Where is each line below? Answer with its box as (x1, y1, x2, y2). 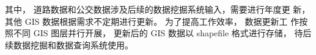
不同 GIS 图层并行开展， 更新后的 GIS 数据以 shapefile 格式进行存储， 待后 (13, 27, 312, 39)
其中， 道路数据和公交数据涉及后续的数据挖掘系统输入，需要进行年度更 (5, 3, 290, 15)
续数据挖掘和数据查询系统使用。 (5, 38, 133, 51)
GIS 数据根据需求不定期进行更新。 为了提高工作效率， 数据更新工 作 (24, 15, 299, 27)
